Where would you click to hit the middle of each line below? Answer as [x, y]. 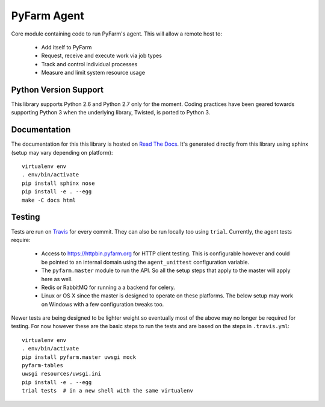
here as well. [57, 279]
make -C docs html [49, 200]
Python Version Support [57, 89]
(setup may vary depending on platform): [62, 152]
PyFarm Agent [48, 16]
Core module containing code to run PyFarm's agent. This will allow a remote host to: [117, 34]
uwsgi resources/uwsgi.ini [62, 374]
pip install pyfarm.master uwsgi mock [79, 357]
